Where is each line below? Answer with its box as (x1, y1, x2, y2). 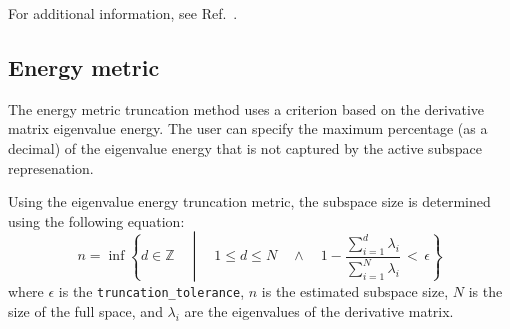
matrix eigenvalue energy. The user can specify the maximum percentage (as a (8, 118, 488, 139)
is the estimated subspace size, (261, 281, 449, 302)
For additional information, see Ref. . (8, 3, 238, 23)
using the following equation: (8, 210, 185, 231)
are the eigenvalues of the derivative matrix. (184, 301, 454, 322)
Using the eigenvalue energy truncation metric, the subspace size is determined (8, 191, 491, 212)
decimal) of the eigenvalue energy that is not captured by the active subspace (8, 137, 482, 158)
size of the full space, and (8, 301, 163, 322)
